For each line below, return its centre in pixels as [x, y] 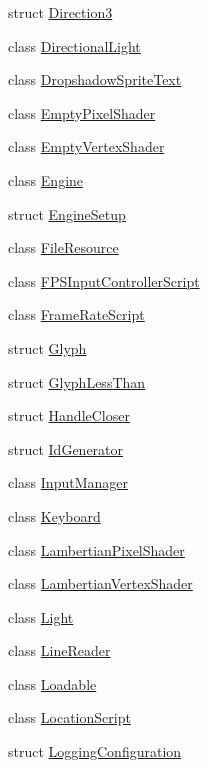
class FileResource [63, 247]
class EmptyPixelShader [82, 112]
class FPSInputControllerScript [104, 280]
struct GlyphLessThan [77, 381]
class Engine [46, 179]
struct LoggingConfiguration [95, 751]
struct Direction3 [60, 12]
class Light [41, 616]
